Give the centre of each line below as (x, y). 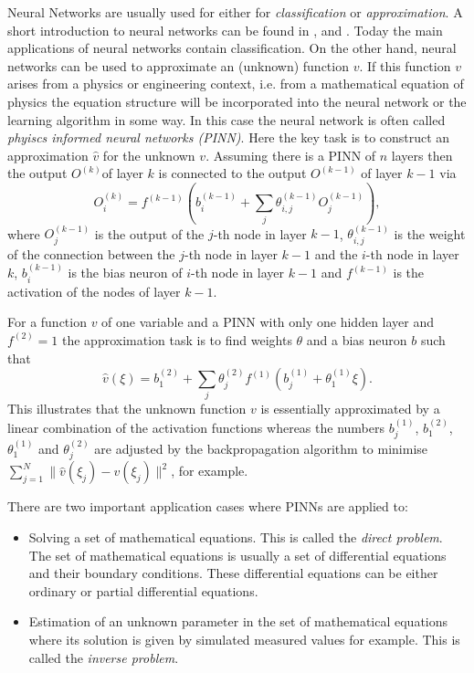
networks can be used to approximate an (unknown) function (178, 65)
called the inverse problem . (104, 657)
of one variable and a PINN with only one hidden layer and (268, 322)
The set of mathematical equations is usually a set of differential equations (237, 555)
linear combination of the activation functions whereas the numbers (196, 427)
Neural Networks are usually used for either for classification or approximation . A (235, 12)
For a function (47, 322)
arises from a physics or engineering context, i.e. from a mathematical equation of (236, 84)
